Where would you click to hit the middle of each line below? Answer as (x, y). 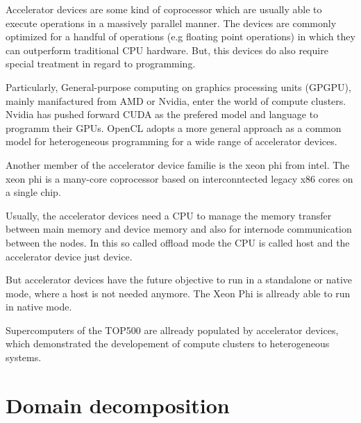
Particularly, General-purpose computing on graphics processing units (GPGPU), (178, 86)
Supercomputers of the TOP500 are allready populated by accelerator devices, (172, 330)
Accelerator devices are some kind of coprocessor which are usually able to (164, 9)
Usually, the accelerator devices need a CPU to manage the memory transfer (169, 215)
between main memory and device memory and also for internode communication (179, 229)
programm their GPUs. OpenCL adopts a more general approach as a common (174, 127)
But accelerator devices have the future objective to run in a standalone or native (179, 280)
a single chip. (33, 192)
